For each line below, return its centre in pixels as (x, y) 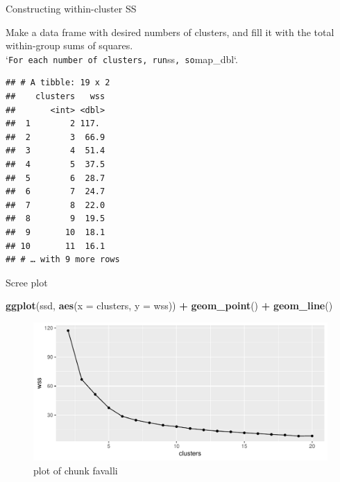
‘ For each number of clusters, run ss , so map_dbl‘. (122, 59)
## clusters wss (56, 97)
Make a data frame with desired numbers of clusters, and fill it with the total (170, 32)
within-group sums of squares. (69, 45)
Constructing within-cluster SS (71, 8)
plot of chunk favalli (76, 470)
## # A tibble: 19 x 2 (58, 83)
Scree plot (27, 282)
